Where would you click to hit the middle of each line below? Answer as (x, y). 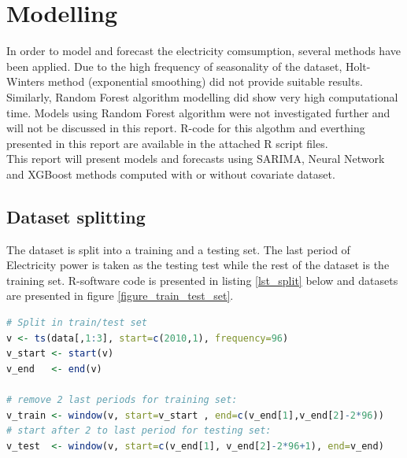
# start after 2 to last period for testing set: (139, 431)
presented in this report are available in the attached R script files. (167, 143)
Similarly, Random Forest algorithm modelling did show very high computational (202, 96)
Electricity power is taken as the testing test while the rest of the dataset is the (198, 265)
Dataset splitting (76, 216)
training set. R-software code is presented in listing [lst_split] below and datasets (202, 280)
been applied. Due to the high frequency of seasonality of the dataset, (174, 66)
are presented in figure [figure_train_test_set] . (120, 295)
